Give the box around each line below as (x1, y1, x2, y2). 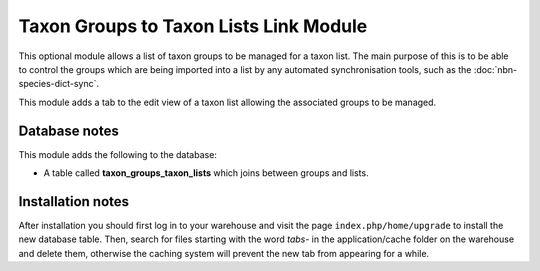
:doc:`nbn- (473, 63, 518, 75)
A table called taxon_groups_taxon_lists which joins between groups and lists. (43, 167, 369, 179)
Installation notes (18, 193, 130, 210)
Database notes (18, 122, 119, 139)
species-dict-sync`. (18, 78, 100, 90)
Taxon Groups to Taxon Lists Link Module (18, 15, 368, 37)
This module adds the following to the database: (18, 148, 217, 160)
